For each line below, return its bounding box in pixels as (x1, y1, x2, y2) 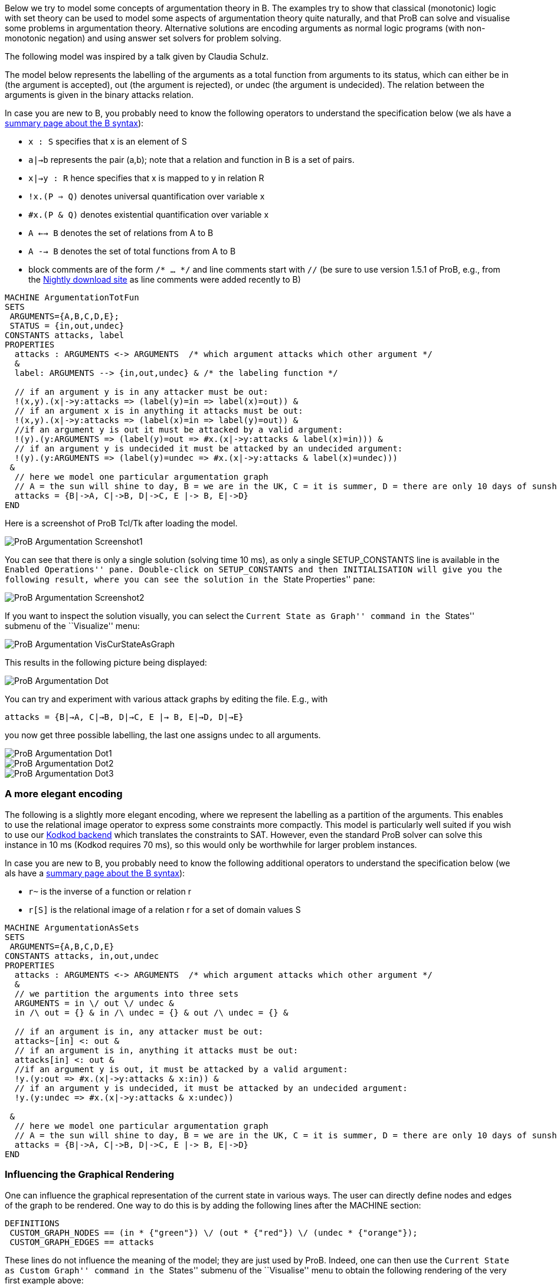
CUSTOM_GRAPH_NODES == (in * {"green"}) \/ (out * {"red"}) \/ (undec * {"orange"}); (9, 1227, 418, 1237)
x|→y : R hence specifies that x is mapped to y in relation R (28, 173, 264, 183)
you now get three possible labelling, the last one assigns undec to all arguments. (5, 730, 321, 740)
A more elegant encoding (5, 788, 123, 800)
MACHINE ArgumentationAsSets (5, 922, 139, 932)
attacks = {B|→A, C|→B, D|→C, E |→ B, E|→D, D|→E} (5, 712, 244, 722)
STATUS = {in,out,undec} (9, 321, 124, 330)
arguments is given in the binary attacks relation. (5, 90, 194, 100)
